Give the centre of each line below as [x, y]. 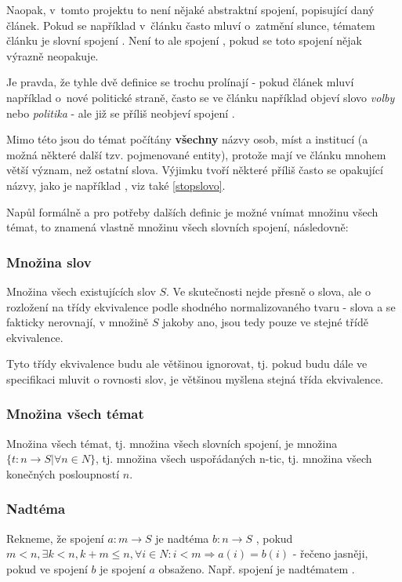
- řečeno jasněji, [330, 553]
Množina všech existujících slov [81, 291]
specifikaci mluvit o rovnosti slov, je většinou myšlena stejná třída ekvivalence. [195, 378]
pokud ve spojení [47, 568]
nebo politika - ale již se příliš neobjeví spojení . [121, 113]
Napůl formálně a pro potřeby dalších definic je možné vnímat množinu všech [192, 211]
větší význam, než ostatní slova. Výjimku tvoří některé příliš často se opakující [195, 170]
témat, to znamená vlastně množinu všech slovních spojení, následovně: [177, 227]
